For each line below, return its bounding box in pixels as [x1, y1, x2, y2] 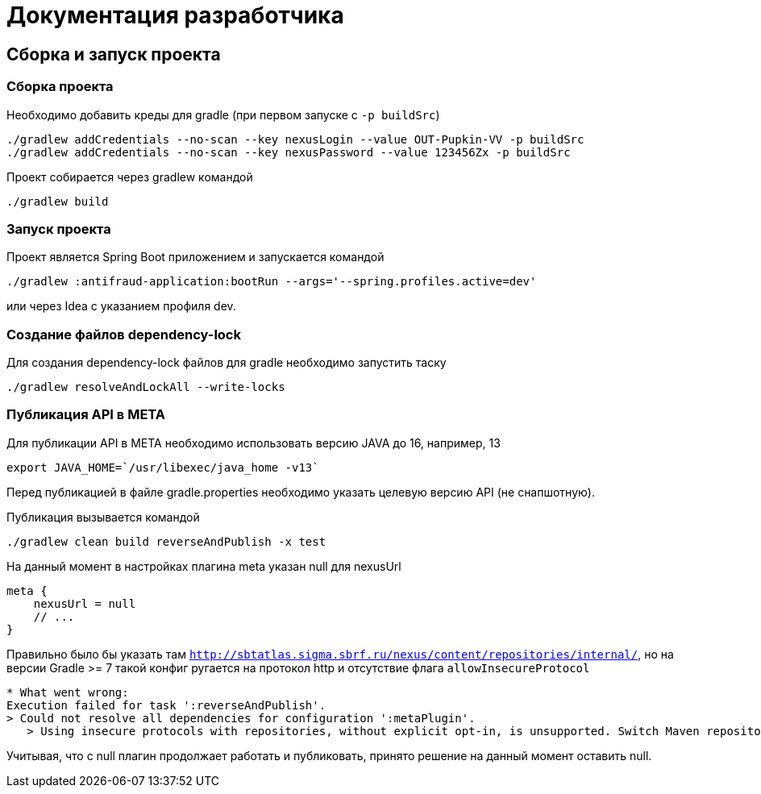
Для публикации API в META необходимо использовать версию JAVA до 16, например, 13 [6, 435, 501, 450]
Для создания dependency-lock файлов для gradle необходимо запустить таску [6, 355, 447, 370]
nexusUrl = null [33, 597, 136, 610]
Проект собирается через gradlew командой [6, 169, 253, 184]
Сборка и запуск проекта [6, 44, 221, 64]
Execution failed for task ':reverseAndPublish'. [6, 698, 326, 712]
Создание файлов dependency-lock [6, 326, 241, 343]
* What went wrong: [6, 685, 129, 699]
